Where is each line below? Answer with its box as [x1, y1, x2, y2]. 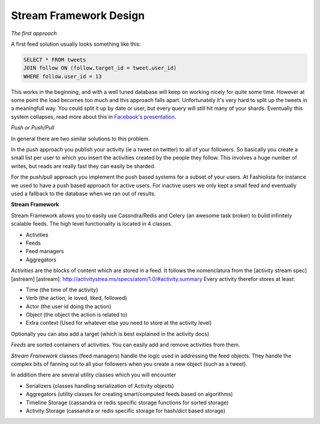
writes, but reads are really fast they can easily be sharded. [11, 162, 156, 169]
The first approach [11, 30, 57, 37]
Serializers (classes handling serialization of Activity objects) [25, 382, 174, 389]
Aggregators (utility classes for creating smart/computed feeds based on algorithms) [25, 391, 233, 398]
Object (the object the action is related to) [25, 311, 127, 318]
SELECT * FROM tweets [23, 56, 87, 63]
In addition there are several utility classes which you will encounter [11, 371, 177, 378]
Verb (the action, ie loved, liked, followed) [25, 295, 127, 302]
